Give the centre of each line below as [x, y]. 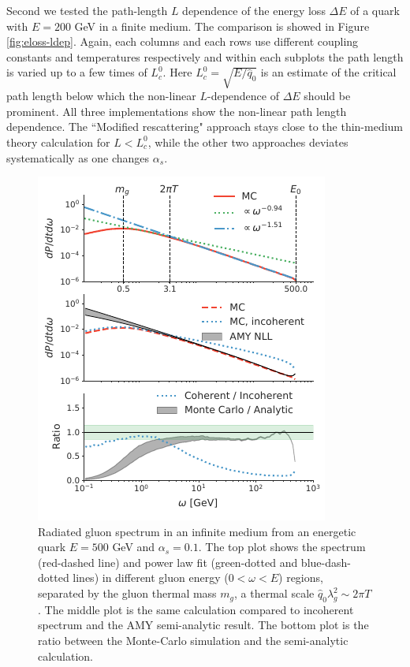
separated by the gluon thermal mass [127, 593]
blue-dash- [326, 562]
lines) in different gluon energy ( [151, 578]
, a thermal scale [274, 593]
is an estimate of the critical [328, 72]
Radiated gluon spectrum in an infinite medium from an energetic [197, 531]
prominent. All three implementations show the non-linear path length [177, 111]
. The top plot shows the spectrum [282, 547]
